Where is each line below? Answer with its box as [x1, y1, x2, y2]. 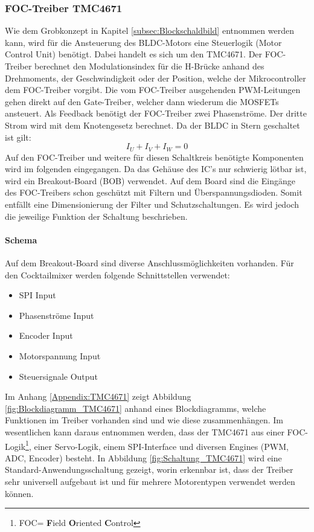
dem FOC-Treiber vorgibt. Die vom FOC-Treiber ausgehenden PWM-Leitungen [5, 83, 301, 96]
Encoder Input [19, 329, 73, 342]
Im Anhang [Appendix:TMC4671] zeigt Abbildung [5, 390, 191, 403]
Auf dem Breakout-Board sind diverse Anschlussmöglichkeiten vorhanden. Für [5, 256, 294, 269]
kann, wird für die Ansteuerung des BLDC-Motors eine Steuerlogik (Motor [5, 36, 282, 48]
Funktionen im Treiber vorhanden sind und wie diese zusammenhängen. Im [5, 414, 284, 426]
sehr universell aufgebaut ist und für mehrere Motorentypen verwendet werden [5, 475, 295, 487]
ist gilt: [5, 130, 31, 143]
